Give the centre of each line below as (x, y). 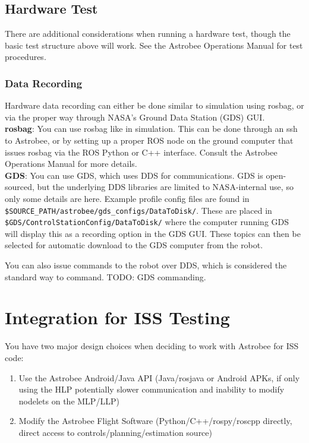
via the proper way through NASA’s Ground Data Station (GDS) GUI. (135, 117)
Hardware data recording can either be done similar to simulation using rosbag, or (154, 105)
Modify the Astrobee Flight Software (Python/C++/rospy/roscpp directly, (155, 421)
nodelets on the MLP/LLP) (69, 401)
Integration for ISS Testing (117, 317)
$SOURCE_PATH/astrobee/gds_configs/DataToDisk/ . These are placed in (138, 210)
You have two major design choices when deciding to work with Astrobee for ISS (152, 346)
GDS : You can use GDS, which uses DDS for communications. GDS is (134, 175)
